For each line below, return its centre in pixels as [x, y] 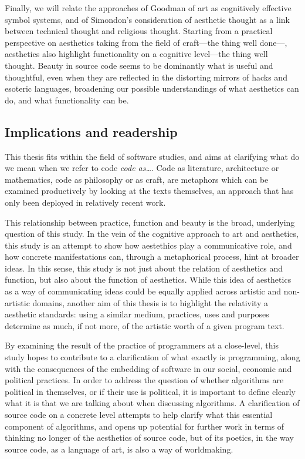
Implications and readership [91, 131]
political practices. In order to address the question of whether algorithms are [144, 380]
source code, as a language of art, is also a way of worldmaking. [119, 449]
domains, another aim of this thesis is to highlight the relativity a [150, 302]
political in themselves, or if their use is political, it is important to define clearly [150, 391]
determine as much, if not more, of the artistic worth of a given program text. [145, 325]
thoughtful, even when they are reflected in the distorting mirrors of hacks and [146, 77]
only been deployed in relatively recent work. [85, 202]
